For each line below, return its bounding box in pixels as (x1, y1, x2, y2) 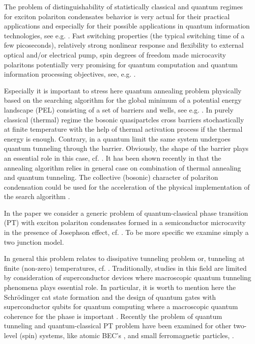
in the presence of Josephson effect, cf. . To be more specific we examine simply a (4, 227, 249, 237)
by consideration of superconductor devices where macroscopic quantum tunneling (4, 272, 252, 283)
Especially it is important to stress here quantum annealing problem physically (4, 85, 242, 95)
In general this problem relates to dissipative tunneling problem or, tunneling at (4, 253, 245, 263)
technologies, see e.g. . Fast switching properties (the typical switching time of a (4, 30, 245, 40)
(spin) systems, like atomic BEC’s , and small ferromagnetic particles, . (19, 330, 234, 340)
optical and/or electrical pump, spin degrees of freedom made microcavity (4, 49, 226, 59)
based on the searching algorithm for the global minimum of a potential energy (4, 95, 242, 105)
